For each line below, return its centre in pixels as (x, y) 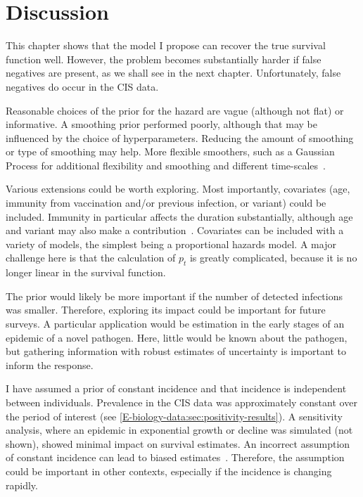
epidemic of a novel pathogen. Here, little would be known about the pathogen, (177, 337)
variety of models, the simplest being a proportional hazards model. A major (171, 244)
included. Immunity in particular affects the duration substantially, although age (179, 216)
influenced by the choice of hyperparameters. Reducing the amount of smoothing (180, 137)
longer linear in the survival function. (86, 272)
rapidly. (22, 485)
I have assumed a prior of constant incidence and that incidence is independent (176, 388)
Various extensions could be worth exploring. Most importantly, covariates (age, (178, 189)
